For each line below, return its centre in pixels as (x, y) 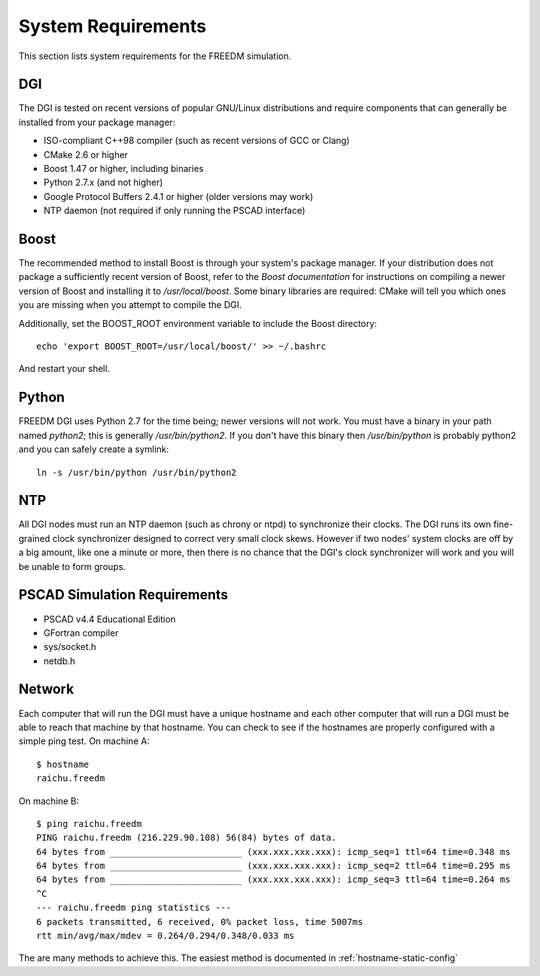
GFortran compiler (81, 632)
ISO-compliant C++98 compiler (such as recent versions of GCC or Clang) (196, 141)
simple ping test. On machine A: (84, 741)
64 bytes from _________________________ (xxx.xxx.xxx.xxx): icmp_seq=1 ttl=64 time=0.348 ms (273, 851)
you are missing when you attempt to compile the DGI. (130, 305)
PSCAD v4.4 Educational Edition (110, 619)
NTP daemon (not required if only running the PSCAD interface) (174, 211)
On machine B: (49, 801)
